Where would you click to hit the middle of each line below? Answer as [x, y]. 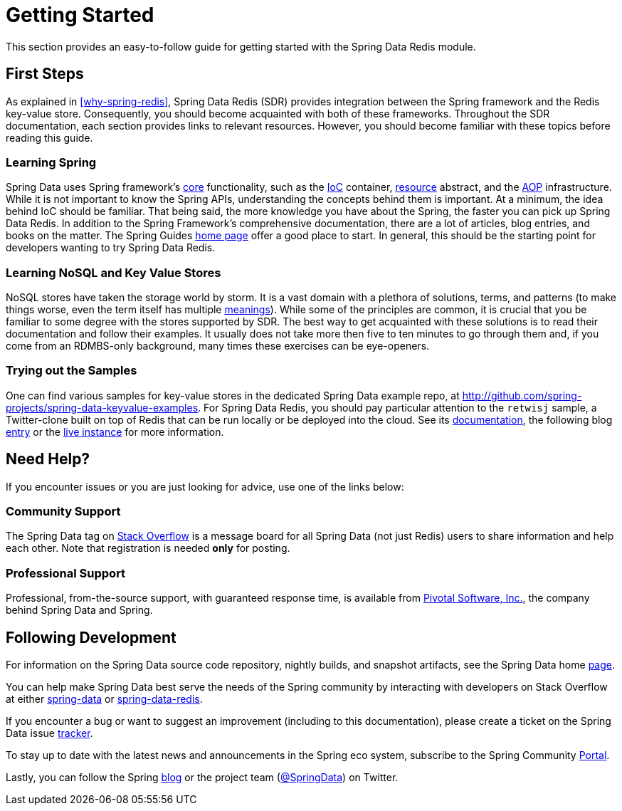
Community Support [63, 512]
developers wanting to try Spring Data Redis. [111, 248]
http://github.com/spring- [522, 395]
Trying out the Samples [72, 371]
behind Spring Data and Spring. [79, 610]
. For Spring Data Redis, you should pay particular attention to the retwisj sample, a [397, 407]
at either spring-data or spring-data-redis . [104, 699]
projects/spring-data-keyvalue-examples [102, 407]
